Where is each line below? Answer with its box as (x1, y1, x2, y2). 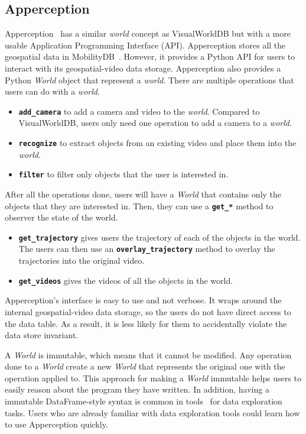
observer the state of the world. (5, 211, 118, 224)
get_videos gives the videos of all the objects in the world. (18, 274, 233, 286)
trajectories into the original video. (18, 254, 145, 267)
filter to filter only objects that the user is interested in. (18, 168, 229, 180)
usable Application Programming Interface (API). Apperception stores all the (5, 38, 286, 51)
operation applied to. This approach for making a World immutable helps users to (5, 371, 301, 384)
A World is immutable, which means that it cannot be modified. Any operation (5, 348, 292, 361)
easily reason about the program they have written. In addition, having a (5, 383, 269, 396)
